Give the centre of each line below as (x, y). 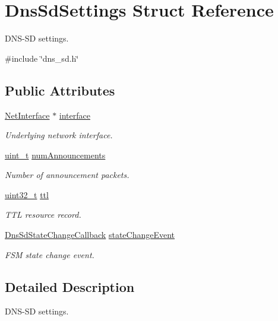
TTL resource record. (43, 214)
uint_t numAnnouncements (55, 155)
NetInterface (27, 115)
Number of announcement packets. (67, 175)
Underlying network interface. (59, 135)
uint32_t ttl (27, 194)
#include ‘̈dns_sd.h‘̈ (42, 58)
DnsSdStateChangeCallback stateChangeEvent (90, 235)
